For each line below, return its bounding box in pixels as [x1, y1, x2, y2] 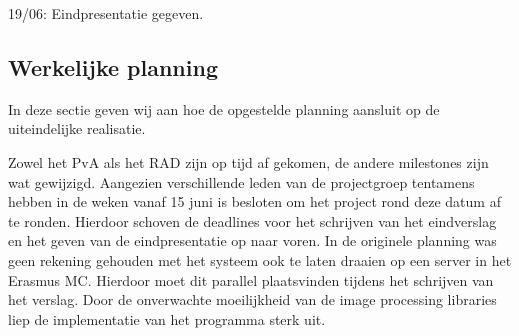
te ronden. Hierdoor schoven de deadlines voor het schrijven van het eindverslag [8, 210, 497, 231]
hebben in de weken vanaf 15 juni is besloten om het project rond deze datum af [8, 191, 501, 212]
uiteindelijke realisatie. [8, 118, 146, 139]
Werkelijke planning [8, 51, 218, 82]
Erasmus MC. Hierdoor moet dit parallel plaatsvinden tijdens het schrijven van [8, 269, 494, 290]
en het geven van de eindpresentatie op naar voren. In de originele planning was [8, 230, 497, 251]
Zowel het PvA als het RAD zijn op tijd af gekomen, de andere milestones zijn [8, 151, 489, 172]
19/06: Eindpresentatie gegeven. [8, 3, 204, 23]
